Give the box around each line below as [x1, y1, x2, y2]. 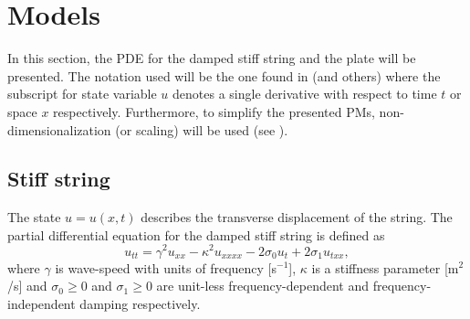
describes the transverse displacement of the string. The [141, 207, 453, 227]
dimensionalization [7, 120, 111, 139]
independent [7, 293, 76, 313]
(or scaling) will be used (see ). [115, 120, 288, 139]
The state [7, 207, 61, 227]
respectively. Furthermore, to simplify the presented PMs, [53, 101, 375, 121]
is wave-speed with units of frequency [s [55, 258, 277, 277]
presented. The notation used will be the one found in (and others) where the [7, 66, 441, 85]
